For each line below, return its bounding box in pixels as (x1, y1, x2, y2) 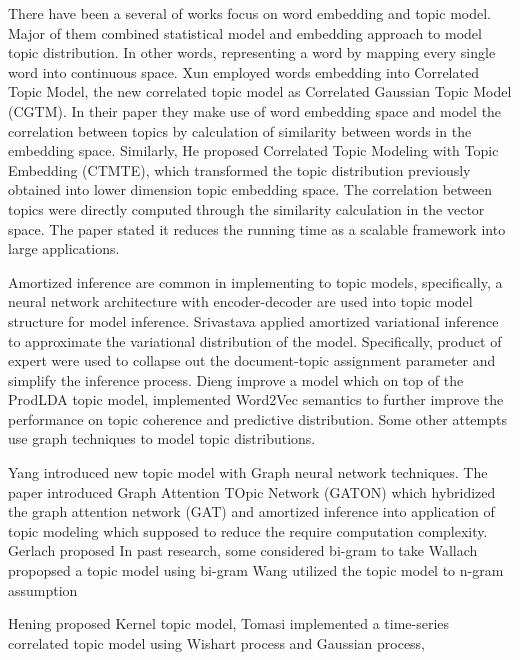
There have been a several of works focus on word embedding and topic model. (8, 3, 491, 23)
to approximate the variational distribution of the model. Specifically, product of (8, 330, 502, 351)
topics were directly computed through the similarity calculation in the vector (8, 198, 485, 219)
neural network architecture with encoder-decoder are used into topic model (8, 291, 473, 312)
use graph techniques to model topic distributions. (8, 428, 316, 449)
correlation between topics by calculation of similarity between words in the (8, 120, 472, 141)
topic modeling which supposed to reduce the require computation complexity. (8, 520, 488, 541)
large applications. (8, 238, 120, 259)
